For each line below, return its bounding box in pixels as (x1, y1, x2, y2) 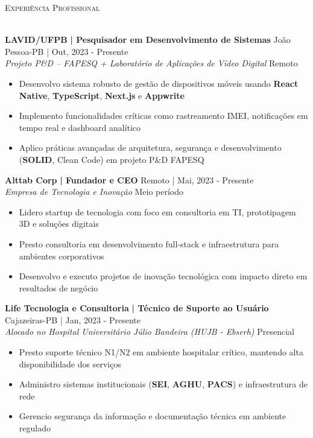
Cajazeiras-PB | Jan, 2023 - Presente (5, 313, 141, 326)
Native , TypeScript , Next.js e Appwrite (19, 89, 185, 101)
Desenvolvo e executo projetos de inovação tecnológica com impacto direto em (19, 270, 308, 282)
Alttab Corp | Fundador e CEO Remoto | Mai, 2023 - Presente (5, 173, 254, 186)
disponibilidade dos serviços (19, 357, 121, 370)
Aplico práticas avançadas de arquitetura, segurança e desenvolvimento (19, 141, 282, 154)
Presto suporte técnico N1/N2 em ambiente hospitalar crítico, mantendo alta (19, 346, 303, 358)
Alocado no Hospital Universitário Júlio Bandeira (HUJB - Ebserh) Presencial (5, 325, 294, 338)
